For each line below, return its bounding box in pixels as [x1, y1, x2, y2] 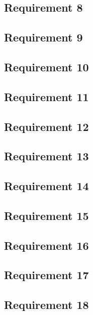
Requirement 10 [4, 59, 89, 74]
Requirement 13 [4, 148, 89, 164]
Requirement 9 [4, 29, 83, 45]
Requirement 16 [4, 237, 89, 253]
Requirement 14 [4, 178, 89, 194]
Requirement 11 [4, 88, 89, 104]
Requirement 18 [4, 297, 89, 312]
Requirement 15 [4, 207, 89, 223]
